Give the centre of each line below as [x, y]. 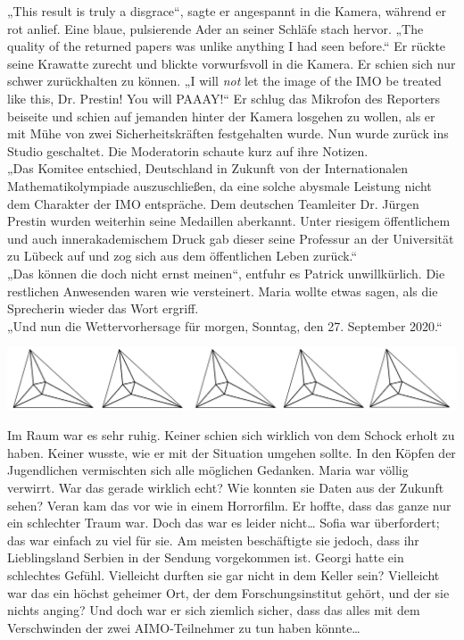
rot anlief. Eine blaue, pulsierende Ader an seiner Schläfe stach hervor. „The [215, 28]
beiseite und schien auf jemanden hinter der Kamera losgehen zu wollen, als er [221, 116]
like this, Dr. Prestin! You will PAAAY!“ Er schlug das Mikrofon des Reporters [224, 98]
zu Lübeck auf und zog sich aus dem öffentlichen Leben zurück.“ [182, 256]
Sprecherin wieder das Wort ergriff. [103, 308]
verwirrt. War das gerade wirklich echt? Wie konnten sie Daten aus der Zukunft [226, 488]
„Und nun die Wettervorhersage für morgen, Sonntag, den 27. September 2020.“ [225, 325]
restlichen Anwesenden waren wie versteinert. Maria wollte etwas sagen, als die [223, 291]
